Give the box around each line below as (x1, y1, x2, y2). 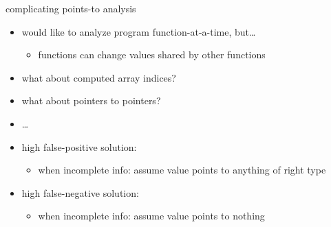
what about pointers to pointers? (21, 93, 161, 108)
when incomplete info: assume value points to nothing (38, 208, 265, 223)
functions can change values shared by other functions (38, 47, 266, 62)
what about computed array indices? (21, 70, 176, 84)
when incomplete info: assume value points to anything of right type (38, 163, 326, 177)
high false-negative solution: (21, 185, 139, 200)
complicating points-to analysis (6, 1, 136, 15)
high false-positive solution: (21, 139, 137, 154)
